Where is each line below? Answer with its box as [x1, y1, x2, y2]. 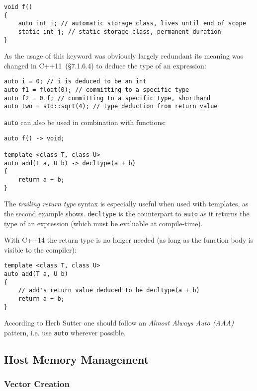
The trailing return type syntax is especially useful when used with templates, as [4, 198, 249, 209]
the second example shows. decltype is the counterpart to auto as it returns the [4, 208, 250, 218]
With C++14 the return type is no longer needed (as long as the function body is [4, 235, 254, 245]
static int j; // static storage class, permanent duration [18, 28, 221, 35]
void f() [4, 3, 33, 10]
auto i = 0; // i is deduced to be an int [4, 78, 147, 85]
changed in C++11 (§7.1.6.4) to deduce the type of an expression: [4, 60, 206, 70]
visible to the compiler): [4, 244, 77, 255]
